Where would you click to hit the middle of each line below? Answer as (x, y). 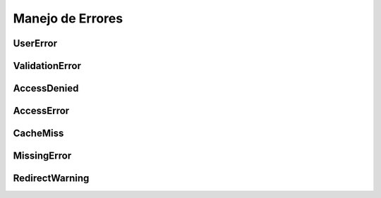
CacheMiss (38, 134)
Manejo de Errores (68, 18)
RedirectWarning (51, 179)
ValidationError (47, 66)
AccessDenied (46, 88)
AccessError (41, 111)
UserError (35, 43)
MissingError (42, 156)
